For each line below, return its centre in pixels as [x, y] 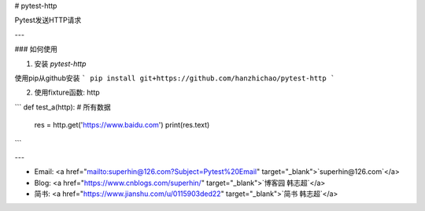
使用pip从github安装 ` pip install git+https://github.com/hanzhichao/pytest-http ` [175, 78]
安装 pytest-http [60, 64]
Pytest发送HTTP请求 [48, 20]
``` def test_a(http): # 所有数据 [63, 107]
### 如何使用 [36, 49]
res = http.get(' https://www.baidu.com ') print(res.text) [122, 125]
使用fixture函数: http [67, 93]
